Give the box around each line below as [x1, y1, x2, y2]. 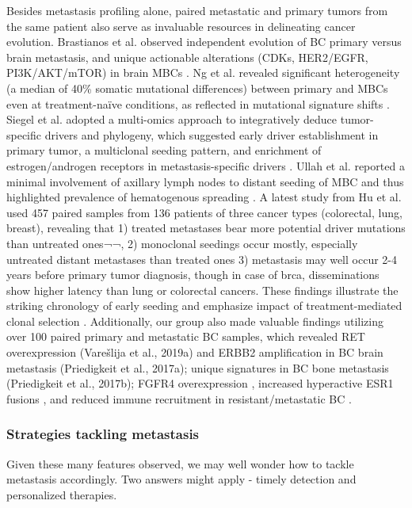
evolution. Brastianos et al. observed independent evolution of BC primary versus [6, 33, 402, 50]
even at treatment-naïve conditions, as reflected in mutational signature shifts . [6, 95, 390, 112]
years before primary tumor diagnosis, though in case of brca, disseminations [6, 266, 380, 283]
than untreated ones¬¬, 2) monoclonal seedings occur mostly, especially [6, 235, 358, 251]
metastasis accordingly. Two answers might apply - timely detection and [6, 471, 357, 487]
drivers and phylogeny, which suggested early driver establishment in [44, 126, 379, 143]
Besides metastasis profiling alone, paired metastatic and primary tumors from [6, 2, 388, 18]
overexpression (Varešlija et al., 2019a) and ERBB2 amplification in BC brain [6, 344, 383, 361]
